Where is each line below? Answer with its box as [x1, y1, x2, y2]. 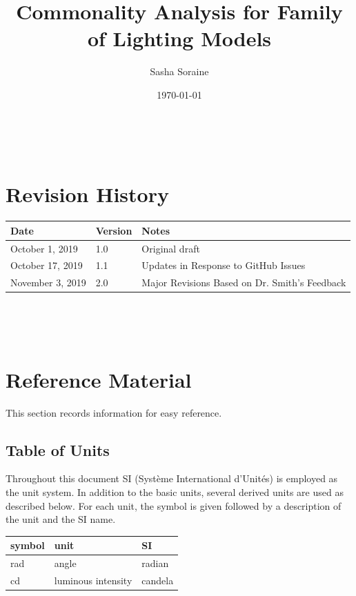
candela [141, 573, 174, 588]
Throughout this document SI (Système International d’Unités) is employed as [6, 471, 338, 486]
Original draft [141, 241, 200, 255]
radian [141, 556, 169, 570]
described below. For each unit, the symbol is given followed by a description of [6, 498, 342, 513]
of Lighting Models [87, 24, 272, 52]
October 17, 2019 [10, 258, 83, 272]
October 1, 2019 [10, 241, 78, 255]
